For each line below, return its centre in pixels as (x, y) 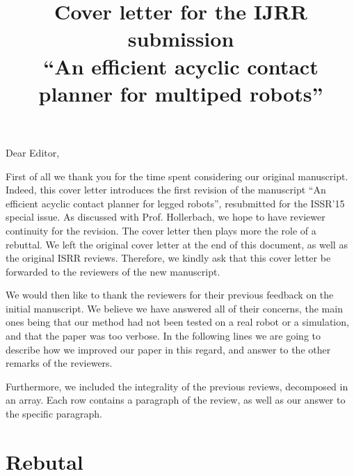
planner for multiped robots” (181, 93)
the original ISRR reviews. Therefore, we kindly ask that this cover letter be (168, 258)
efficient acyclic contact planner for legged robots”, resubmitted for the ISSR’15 (175, 203)
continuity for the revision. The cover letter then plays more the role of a (161, 230)
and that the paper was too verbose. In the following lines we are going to (163, 336)
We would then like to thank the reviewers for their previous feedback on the (170, 295)
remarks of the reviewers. (59, 363)
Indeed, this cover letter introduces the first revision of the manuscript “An (166, 190)
